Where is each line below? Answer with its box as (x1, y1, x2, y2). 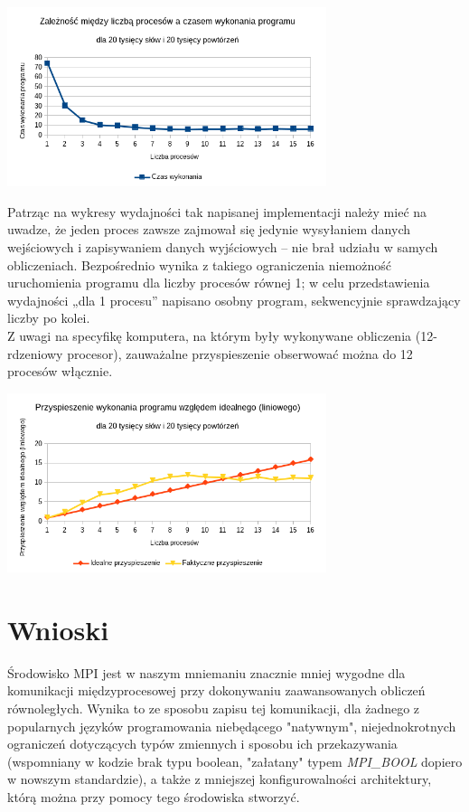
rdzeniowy (7, 344, 63, 363)
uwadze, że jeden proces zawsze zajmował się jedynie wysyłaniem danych (7, 220, 410, 239)
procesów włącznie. (7, 362, 113, 381)
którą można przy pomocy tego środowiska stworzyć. (7, 787, 300, 806)
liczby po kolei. (7, 308, 90, 327)
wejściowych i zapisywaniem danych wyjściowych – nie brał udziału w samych (7, 238, 438, 257)
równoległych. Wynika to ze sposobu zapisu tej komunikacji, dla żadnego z (7, 698, 420, 717)
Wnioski (7, 610, 109, 647)
